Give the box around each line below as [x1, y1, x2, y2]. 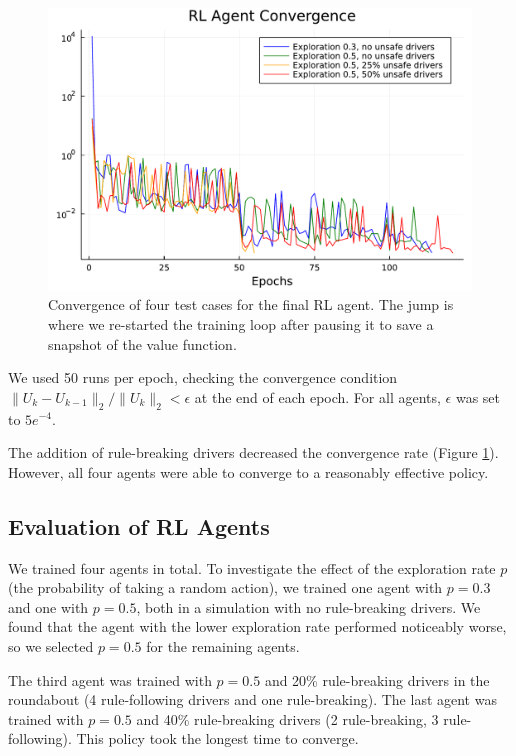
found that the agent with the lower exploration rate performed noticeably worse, [8, 616, 507, 637]
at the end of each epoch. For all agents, [194, 386, 441, 407]
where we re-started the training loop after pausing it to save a [48, 313, 434, 334]
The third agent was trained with [8, 669, 212, 690]
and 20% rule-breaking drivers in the [264, 669, 490, 690]
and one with [8, 596, 89, 617]
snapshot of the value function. [48, 333, 237, 354]
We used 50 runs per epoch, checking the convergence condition [8, 367, 398, 388]
